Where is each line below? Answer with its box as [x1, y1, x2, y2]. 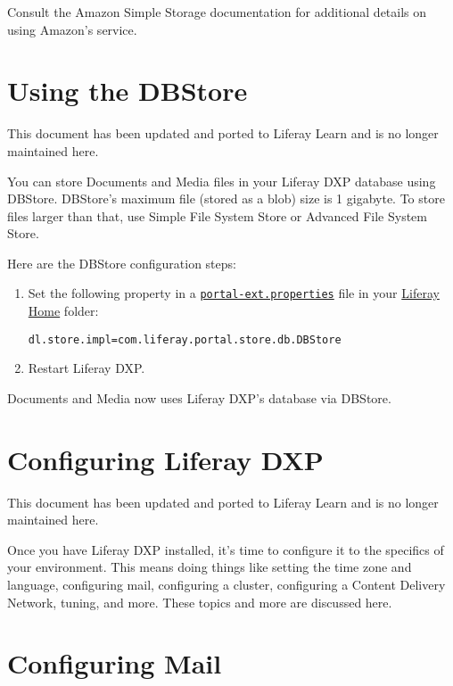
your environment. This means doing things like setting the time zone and [7, 558, 412, 576]
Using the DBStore [7, 72, 248, 109]
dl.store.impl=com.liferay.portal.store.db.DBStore [28, 333, 342, 346]
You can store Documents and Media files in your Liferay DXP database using [7, 171, 436, 190]
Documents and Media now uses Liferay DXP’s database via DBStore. [7, 388, 391, 407]
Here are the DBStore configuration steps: [7, 253, 236, 272]
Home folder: [28, 302, 99, 320]
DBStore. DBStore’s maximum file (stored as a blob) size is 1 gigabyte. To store [7, 189, 445, 208]
